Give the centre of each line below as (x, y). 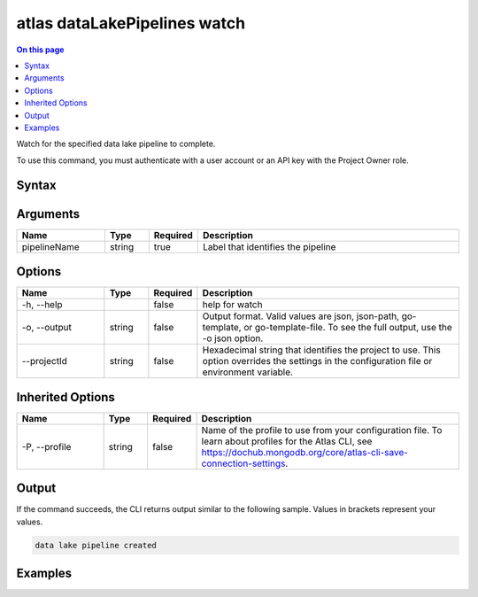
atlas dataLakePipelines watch (131, 23)
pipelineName (50, 246)
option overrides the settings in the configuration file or (317, 361)
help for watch (232, 305)
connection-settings (243, 463)
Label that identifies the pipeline (269, 246)
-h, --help (42, 305)
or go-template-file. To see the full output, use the (348, 328)
